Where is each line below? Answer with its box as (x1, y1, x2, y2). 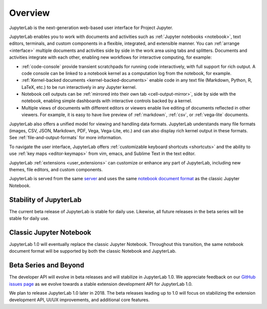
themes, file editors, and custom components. (9, 166, 103, 172)
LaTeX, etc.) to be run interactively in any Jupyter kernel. (21, 84, 137, 90)
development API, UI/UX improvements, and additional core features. (9, 297, 150, 303)
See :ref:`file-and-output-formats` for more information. (9, 135, 123, 141)
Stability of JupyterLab (9, 195, 82, 204)
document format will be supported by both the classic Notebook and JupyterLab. (9, 248, 177, 254)
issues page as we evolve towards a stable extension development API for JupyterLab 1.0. (9, 281, 193, 287)
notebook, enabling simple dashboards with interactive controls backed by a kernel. (21, 98, 192, 104)
